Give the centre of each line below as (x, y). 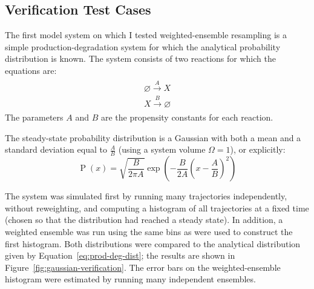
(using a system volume (162, 149)
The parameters (34, 117)
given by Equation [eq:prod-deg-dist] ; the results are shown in (120, 255)
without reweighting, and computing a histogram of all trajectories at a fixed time (157, 208)
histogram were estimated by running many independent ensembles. (130, 279)
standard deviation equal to (56, 149)
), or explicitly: (258, 149)
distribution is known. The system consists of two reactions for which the (140, 58)
